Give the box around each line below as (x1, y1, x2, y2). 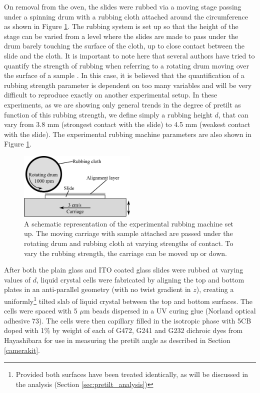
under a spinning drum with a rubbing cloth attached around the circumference (4, 11, 248, 21)
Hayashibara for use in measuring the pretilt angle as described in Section (4, 335, 230, 345)
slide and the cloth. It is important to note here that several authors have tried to (4, 50, 255, 60)
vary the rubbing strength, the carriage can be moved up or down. (24, 247, 227, 258)
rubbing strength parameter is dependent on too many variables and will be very (4, 79, 252, 90)
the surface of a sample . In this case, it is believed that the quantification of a (4, 70, 244, 80)
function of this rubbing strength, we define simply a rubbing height (4, 109, 212, 119)
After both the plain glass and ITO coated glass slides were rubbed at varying (4, 264, 243, 275)
